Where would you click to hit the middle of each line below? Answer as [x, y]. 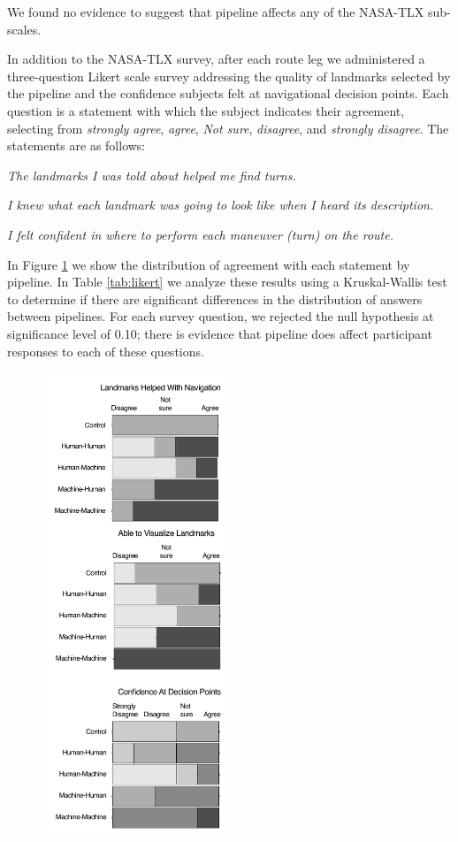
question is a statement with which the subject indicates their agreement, [206, 110]
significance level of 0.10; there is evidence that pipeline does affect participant [220, 333]
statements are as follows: [76, 145]
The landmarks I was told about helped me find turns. [152, 175]
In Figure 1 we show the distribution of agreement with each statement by [209, 264]
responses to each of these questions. [106, 351]
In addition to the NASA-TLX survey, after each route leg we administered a [216, 59]
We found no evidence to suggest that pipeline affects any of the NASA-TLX [216, 11]
